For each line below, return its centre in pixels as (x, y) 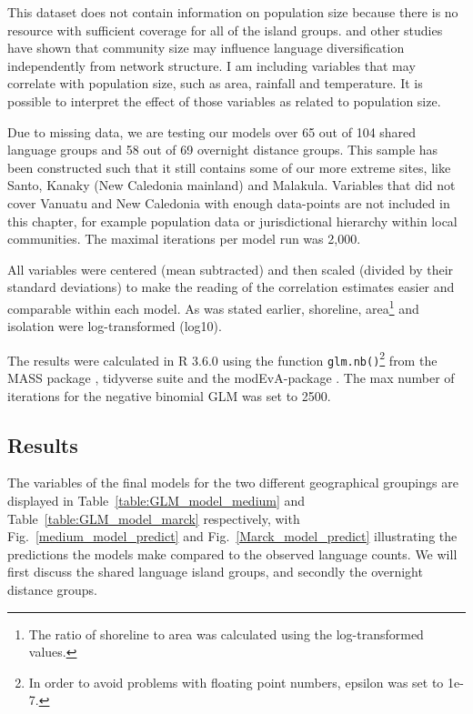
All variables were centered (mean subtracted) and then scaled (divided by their (231, 269)
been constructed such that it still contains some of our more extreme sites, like (229, 167)
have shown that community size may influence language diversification (206, 48)
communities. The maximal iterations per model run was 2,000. (184, 239)
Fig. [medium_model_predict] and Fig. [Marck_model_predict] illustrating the (232, 536)
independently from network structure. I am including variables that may (211, 65)
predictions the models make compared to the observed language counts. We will (232, 553)
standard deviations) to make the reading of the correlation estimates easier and (231, 287)
